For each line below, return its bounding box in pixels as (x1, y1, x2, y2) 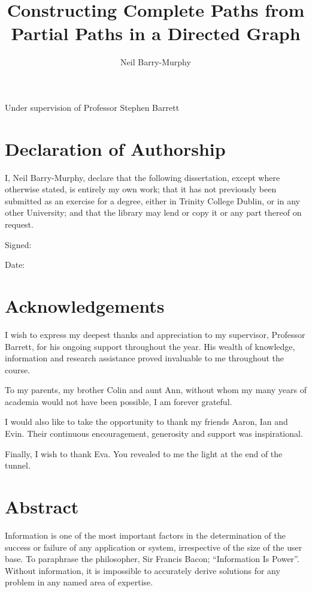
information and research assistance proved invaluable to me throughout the (5, 352, 284, 364)
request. (5, 218, 34, 230)
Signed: (5, 238, 32, 250)
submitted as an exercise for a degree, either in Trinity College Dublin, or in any (5, 194, 300, 207)
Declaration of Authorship (5, 136, 226, 161)
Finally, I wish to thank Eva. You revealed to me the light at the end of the (5, 447, 283, 460)
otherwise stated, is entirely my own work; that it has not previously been (5, 183, 277, 195)
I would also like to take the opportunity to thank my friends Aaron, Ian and (5, 415, 288, 428)
